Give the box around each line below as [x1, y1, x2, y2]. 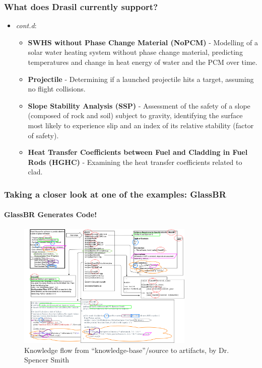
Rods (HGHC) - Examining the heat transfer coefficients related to [28, 156, 242, 167]
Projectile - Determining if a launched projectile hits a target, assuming [28, 73, 254, 84]
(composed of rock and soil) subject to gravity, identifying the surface [28, 110, 243, 121]
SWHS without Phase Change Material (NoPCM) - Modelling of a [28, 37, 258, 47]
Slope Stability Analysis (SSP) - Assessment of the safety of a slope [28, 100, 250, 111]
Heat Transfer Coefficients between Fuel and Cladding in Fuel [28, 147, 248, 157]
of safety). [28, 130, 59, 140]
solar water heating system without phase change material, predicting [28, 47, 243, 57]
